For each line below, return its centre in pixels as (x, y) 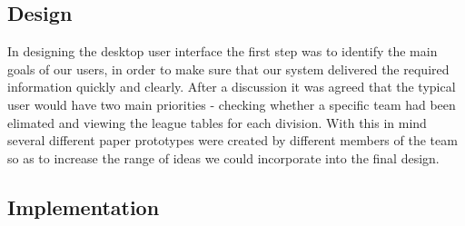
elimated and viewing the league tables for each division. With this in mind (217, 122)
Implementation (84, 206)
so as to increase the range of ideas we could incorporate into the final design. (223, 157)
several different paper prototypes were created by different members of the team (232, 140)
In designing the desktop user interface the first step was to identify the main (223, 51)
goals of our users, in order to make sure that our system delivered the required (228, 69)
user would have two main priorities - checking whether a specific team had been (232, 104)
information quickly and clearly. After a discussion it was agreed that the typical (232, 87)
